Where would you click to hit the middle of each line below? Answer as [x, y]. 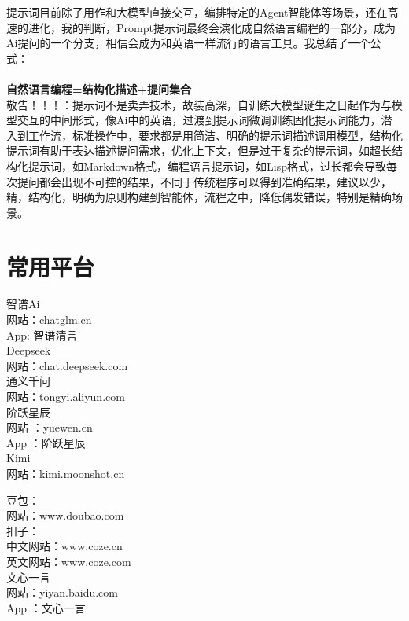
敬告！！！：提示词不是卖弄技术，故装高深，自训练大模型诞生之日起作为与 [199, 104]
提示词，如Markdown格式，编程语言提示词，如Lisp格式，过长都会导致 [207, 165]
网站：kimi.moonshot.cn [66, 473]
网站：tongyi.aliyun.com [66, 396]
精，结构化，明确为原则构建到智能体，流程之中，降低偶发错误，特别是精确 [199, 197]
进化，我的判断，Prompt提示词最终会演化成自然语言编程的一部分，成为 [212, 27]
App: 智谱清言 [42, 334]
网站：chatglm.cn [49, 320]
